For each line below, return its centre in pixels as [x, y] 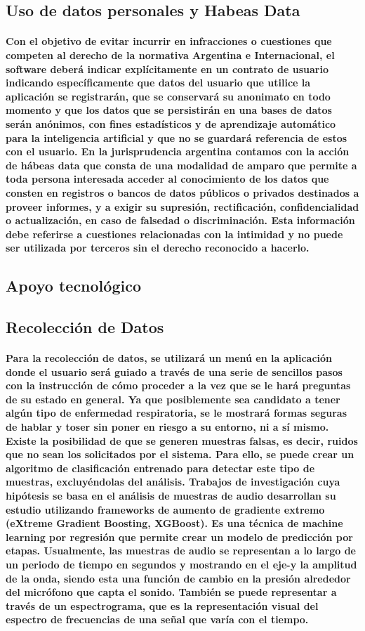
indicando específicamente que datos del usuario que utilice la [158, 83]
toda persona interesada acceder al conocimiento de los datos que [167, 179]
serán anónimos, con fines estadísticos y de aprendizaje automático [171, 123]
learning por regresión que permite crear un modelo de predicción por [179, 536]
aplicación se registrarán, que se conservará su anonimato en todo [168, 96]
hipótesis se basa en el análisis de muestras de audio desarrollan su [171, 495]
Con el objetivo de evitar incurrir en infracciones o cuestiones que [169, 41]
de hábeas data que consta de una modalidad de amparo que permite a [181, 165]
